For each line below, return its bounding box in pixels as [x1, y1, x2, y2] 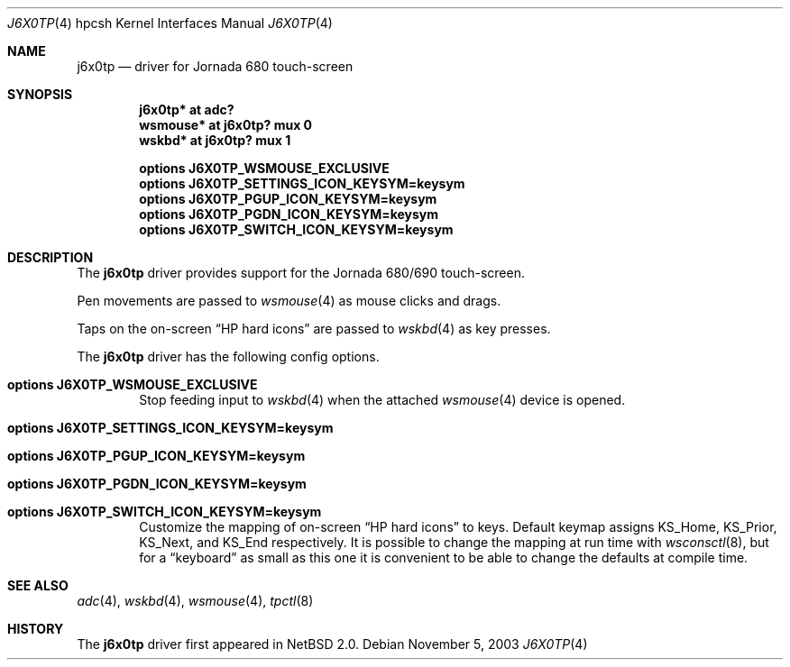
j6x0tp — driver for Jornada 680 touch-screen [77, 59, 354, 74]
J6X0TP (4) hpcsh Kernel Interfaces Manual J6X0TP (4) [7, 15, 333, 31]
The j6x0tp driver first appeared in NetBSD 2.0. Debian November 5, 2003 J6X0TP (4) [77, 636, 588, 652]
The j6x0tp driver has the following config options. [77, 349, 380, 364]
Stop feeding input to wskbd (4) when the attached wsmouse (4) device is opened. [139, 392, 626, 407]
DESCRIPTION [7, 250, 94, 265]
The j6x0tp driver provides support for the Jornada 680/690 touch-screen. [77, 265, 525, 280]
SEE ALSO [7, 578, 69, 593]
